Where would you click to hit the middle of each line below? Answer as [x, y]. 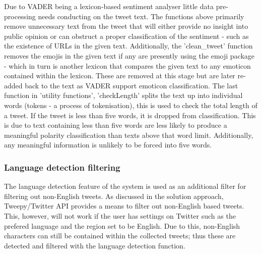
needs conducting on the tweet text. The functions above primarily [141, 16]
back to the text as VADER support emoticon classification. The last [132, 85]
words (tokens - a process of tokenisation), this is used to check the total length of [131, 105]
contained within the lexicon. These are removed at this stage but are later [120, 75]
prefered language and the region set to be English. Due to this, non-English [122, 225]
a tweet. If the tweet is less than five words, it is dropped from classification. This [130, 115]
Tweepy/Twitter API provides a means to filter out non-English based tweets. [124, 206]
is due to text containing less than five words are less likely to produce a [116, 125]
